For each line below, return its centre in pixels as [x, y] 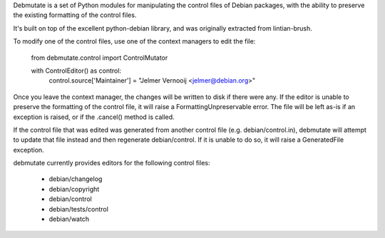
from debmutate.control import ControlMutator [99, 58]
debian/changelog [76, 179]
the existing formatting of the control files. [75, 15]
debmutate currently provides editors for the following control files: [112, 163]
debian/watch [69, 219]
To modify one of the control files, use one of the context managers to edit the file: [134, 41]
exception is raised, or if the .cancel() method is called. [94, 117]
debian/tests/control [78, 209]
